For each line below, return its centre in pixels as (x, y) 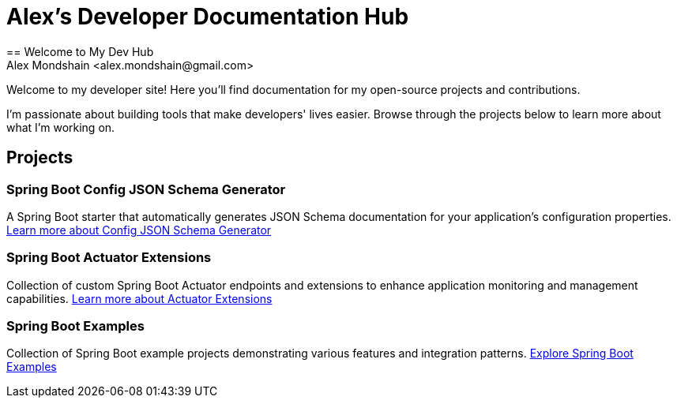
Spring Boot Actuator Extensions (109, 258)
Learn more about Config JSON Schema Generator (139, 230)
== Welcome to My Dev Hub (80, 51)
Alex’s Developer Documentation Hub (208, 17)
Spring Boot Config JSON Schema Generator (146, 189)
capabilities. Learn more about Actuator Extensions (139, 298)
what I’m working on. (61, 127)
